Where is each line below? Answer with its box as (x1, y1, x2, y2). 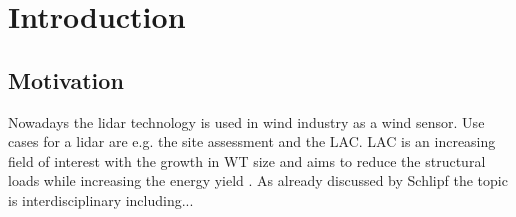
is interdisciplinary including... (8, 189, 194, 210)
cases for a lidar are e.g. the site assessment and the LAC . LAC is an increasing (8, 131, 496, 152)
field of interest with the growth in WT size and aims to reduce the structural (8, 150, 486, 171)
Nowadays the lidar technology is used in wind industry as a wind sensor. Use (8, 111, 485, 132)
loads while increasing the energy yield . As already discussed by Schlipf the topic (8, 170, 508, 191)
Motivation (8, 64, 124, 95)
